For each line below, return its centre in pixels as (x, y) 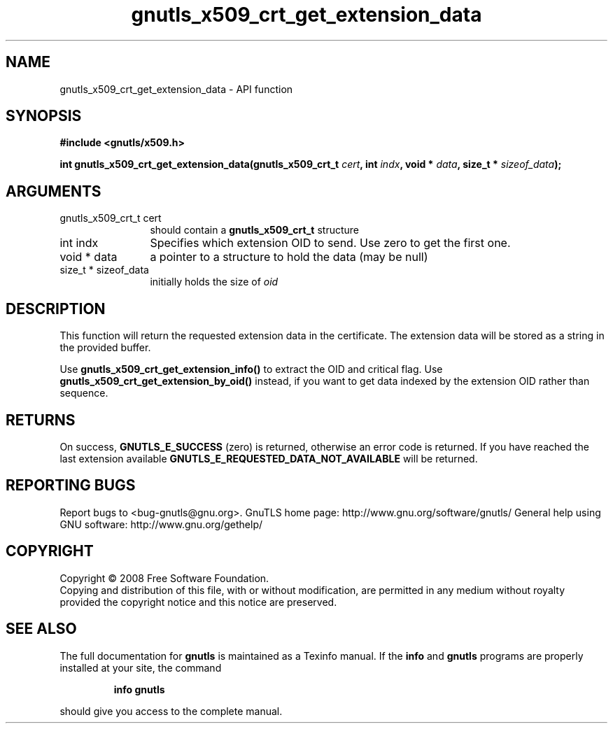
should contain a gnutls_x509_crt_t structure (254, 230)
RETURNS (41, 420)
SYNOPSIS (44, 116)
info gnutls (139, 689)
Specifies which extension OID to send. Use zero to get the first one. (330, 243)
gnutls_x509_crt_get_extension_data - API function (176, 89)
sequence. (84, 393)
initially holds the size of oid (214, 282)
